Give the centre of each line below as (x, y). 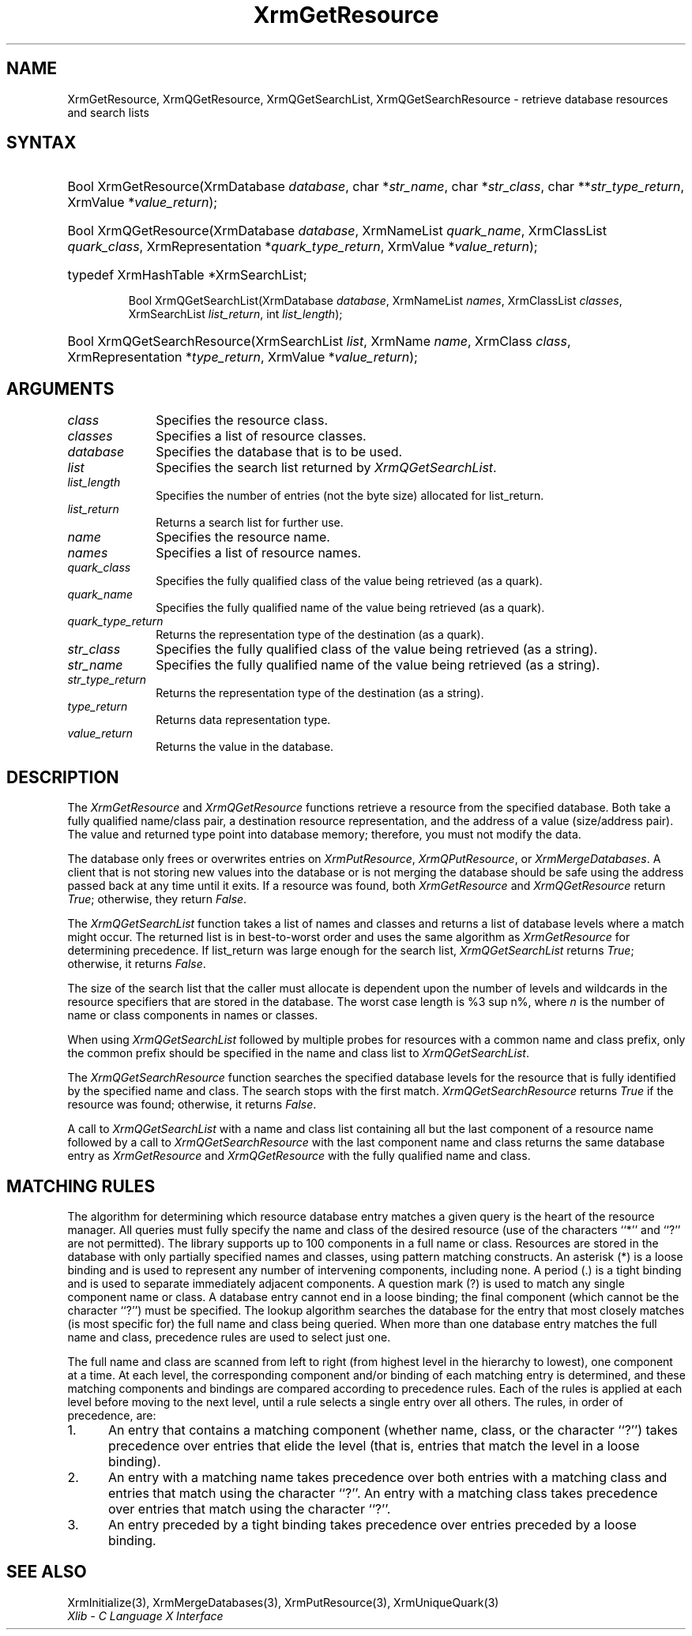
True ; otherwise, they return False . (157, 899)
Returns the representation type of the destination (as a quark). (320, 635)
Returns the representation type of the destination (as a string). (320, 693)
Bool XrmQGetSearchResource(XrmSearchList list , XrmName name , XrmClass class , (319, 341)
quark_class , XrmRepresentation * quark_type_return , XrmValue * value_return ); (303, 247)
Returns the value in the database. (245, 747)
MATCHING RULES (81, 1186)
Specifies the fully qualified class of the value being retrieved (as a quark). (349, 581)
